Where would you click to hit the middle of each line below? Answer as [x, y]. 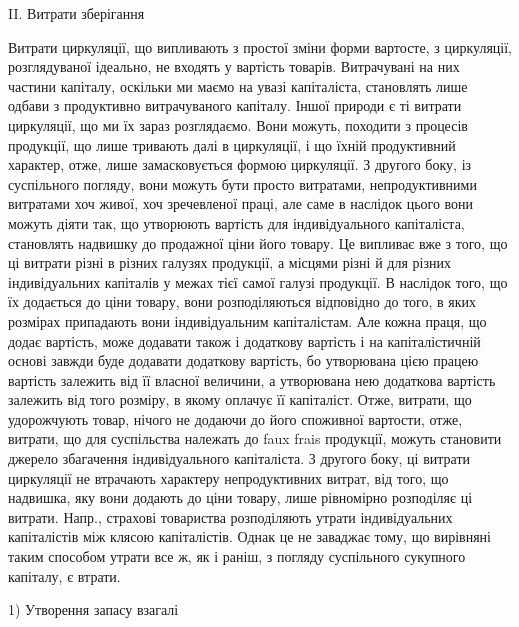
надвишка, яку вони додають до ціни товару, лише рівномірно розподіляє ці [240, 497]
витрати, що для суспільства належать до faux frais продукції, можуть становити [255, 438]
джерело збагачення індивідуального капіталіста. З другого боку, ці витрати [239, 458]
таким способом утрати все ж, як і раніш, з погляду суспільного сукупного [237, 556]
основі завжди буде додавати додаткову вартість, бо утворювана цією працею [243, 360]
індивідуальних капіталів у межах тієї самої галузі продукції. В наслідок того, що [258, 281]
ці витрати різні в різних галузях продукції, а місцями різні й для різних [229, 262]
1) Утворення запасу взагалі [93, 609]
